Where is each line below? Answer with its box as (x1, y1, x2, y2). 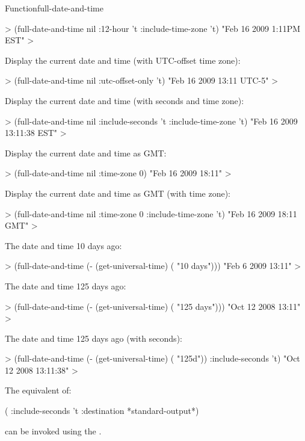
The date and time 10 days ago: (5, 239, 122, 251)
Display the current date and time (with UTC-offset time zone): (5, 54, 241, 66)
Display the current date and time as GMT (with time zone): (5, 187, 231, 199)
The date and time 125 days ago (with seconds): (5, 332, 182, 344)
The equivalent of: (5, 384, 72, 396)
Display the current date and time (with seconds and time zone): (5, 94, 244, 106)
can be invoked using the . (5, 424, 102, 437)
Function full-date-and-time (5, 2, 103, 14)
